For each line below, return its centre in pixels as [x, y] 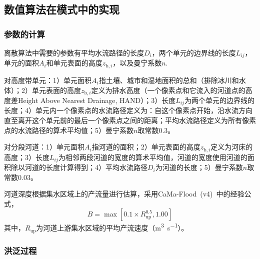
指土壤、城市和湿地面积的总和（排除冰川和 [169, 80]
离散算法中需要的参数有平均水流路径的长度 [74, 52]
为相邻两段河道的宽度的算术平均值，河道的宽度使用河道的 [153, 157]
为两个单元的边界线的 [219, 100]
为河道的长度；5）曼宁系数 [199, 167]
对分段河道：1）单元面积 [44, 147]
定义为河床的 [232, 147]
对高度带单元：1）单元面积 [48, 80]
